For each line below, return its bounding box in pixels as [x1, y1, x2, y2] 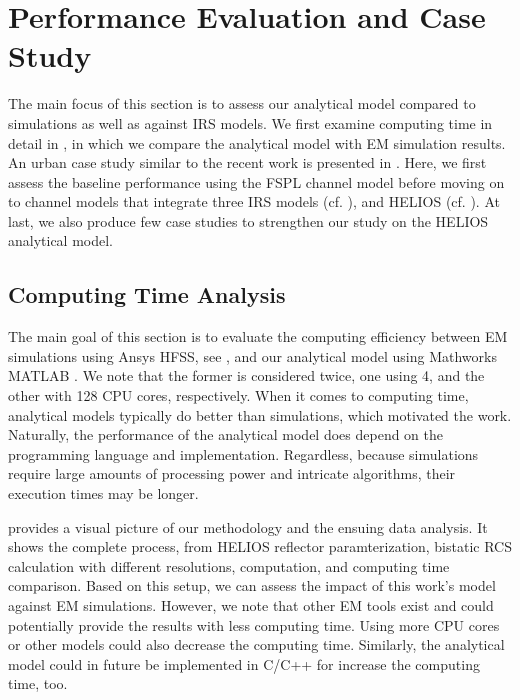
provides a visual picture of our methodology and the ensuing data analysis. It [8, 516, 488, 537]
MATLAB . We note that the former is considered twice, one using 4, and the [8, 365, 485, 386]
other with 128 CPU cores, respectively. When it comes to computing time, [8, 385, 469, 406]
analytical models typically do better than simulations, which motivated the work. [8, 404, 512, 425]
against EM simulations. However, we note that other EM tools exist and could [8, 594, 494, 615]
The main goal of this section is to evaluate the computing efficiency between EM [8, 326, 508, 347]
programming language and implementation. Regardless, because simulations [8, 443, 479, 464]
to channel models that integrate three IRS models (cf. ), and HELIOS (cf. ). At [8, 191, 500, 212]
